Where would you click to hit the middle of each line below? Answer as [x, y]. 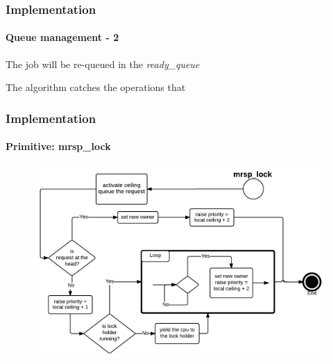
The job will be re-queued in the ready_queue [103, 64]
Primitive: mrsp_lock [58, 146]
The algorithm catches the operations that [96, 87]
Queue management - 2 [62, 37]
